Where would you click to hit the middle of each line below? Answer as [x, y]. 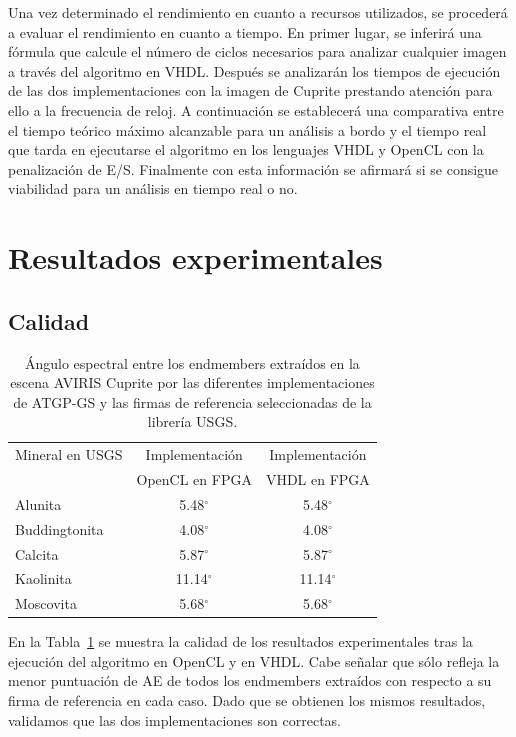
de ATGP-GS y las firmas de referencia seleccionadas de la [192, 401]
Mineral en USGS [69, 454]
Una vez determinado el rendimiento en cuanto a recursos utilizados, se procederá [258, 12]
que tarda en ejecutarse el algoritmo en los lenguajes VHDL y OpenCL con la [246, 149]
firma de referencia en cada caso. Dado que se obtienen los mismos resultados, [247, 700]
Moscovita [46, 603]
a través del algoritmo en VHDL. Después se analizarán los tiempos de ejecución [254, 70]
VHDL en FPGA [317, 478]
